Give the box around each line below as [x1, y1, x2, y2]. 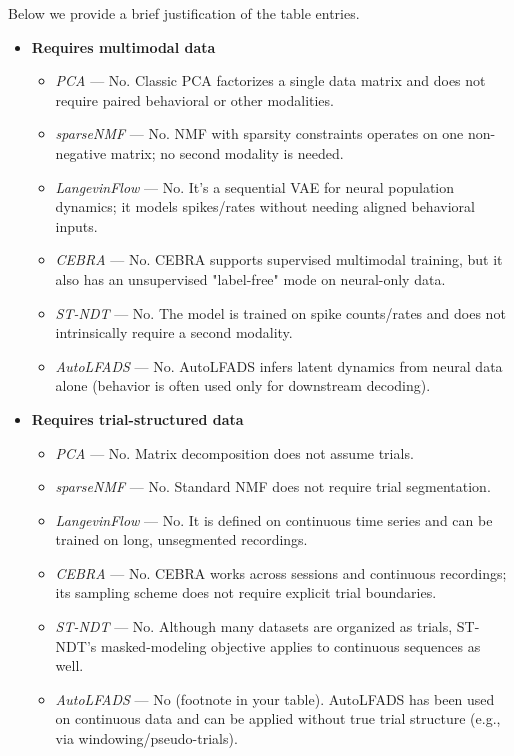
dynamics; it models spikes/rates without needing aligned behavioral [55, 196, 475, 217]
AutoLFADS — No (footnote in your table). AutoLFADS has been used [55, 688, 495, 709]
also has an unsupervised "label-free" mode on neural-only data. [55, 268, 446, 289]
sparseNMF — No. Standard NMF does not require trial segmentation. [55, 476, 491, 497]
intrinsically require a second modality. [55, 322, 293, 343]
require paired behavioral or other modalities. [55, 89, 334, 110]
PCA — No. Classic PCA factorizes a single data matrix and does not [55, 70, 486, 91]
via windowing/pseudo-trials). [55, 728, 238, 749]
